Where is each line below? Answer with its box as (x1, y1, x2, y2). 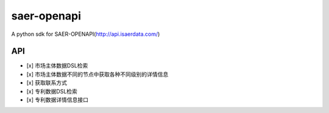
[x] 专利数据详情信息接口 (26, 96, 88, 103)
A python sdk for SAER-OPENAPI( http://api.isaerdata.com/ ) (11, 30, 160, 38)
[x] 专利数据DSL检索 (26, 87, 77, 95)
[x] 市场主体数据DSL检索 (26, 62, 88, 69)
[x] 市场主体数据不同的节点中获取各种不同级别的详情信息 (26, 70, 169, 78)
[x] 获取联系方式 (26, 79, 67, 86)
